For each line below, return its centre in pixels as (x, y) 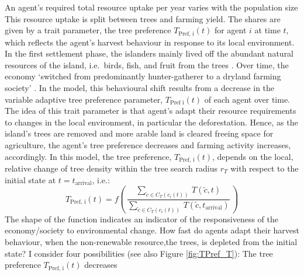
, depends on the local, (253, 156)
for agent (230, 30)
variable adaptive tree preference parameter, (84, 99)
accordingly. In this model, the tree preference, (88, 156)
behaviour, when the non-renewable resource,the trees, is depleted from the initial (151, 242)
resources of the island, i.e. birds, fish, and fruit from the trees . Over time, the (147, 64)
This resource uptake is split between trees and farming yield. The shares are (143, 18)
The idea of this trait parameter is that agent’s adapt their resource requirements (151, 111)
